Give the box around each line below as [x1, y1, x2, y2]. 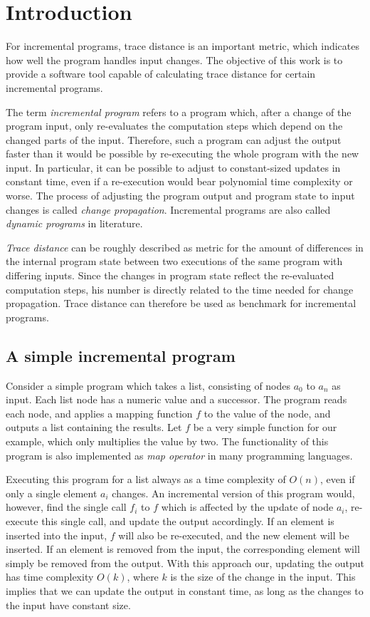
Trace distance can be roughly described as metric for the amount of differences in [6, 239, 364, 254]
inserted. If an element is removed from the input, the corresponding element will [6, 541, 360, 556]
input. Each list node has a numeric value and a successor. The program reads [6, 392, 347, 407]
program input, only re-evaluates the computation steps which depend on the [6, 118, 343, 133]
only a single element [6, 485, 97, 500]
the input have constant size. [6, 597, 131, 612]
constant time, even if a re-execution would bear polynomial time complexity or [6, 174, 353, 189]
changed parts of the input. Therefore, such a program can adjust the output [6, 132, 342, 147]
